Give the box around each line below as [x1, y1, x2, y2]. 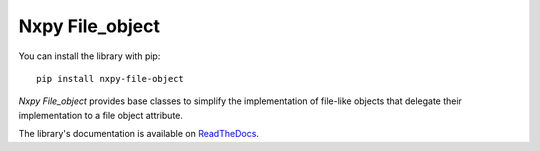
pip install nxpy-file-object [36, 73, 185, 84]
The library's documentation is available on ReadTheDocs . [18, 128, 260, 140]
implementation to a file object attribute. [18, 109, 184, 121]
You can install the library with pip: [18, 50, 161, 62]
